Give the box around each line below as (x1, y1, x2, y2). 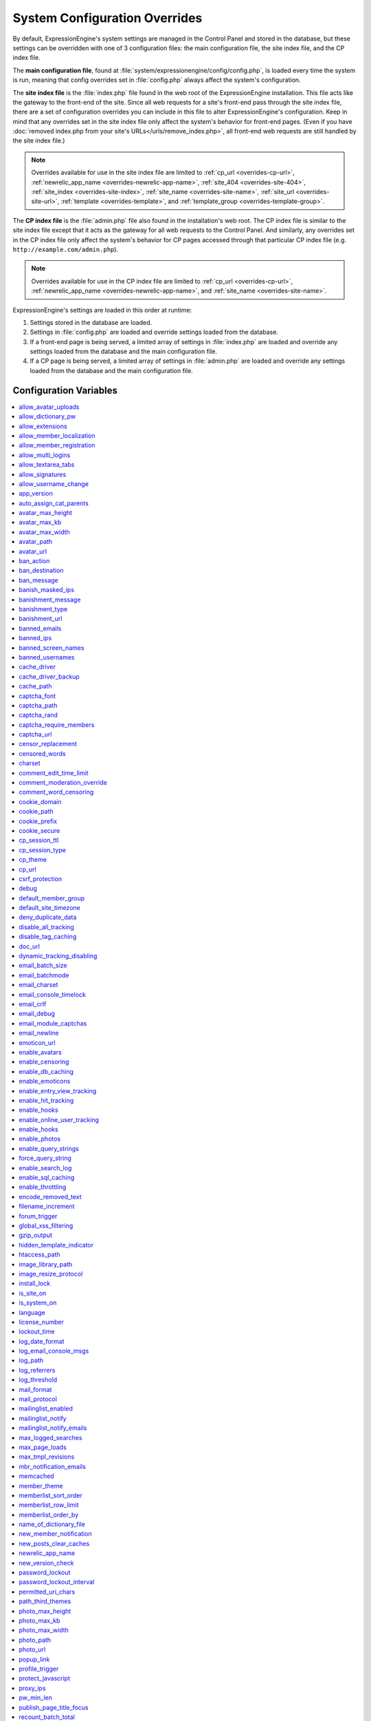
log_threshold (19, 1375, 58, 1384)
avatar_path (19, 538, 53, 546)
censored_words (19, 749, 66, 757)
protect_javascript (19, 1674, 70, 1682)
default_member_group (19, 894, 85, 902)
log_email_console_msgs (19, 1347, 89, 1355)
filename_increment (19, 1202, 75, 1211)
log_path (19, 1356, 44, 1364)
